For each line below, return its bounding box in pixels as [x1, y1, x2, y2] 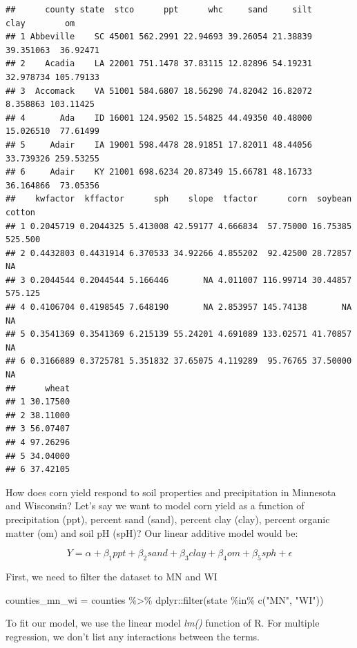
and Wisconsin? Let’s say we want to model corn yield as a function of [6, 498, 305, 513]
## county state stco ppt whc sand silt [6, 5, 312, 14]
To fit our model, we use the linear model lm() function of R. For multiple [6, 616, 320, 630]
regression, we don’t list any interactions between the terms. [6, 629, 260, 643]
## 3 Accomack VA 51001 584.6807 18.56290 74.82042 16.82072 [6, 86, 312, 96]
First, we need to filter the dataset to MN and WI [6, 569, 218, 583]
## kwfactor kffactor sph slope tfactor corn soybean [6, 194, 352, 204]
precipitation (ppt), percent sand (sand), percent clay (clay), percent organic [6, 511, 330, 526]
